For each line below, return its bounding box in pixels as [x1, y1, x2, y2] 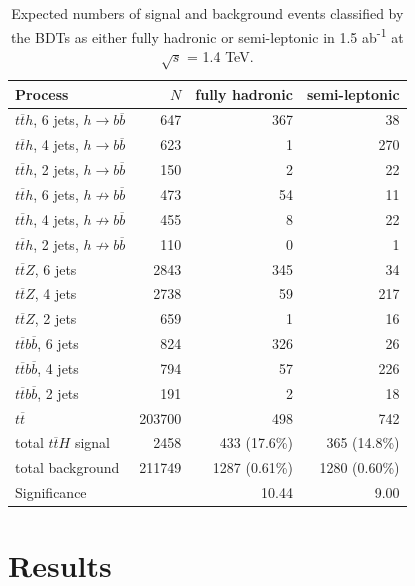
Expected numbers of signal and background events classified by [11, 3, 404, 23]
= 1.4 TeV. [187, 45, 254, 66]
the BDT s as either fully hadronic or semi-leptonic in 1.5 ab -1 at [10, 23, 404, 47]
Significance [15, 482, 87, 503]
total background [15, 457, 120, 478]
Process [15, 83, 69, 104]
